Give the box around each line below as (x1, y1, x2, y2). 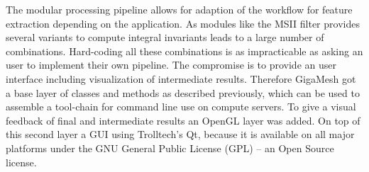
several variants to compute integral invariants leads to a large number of (6, 30, 324, 45)
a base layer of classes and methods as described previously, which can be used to (6, 85, 360, 100)
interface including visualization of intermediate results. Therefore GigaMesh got (6, 71, 356, 86)
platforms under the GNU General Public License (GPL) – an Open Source (6, 140, 334, 155)
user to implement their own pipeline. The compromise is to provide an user (6, 57, 336, 72)
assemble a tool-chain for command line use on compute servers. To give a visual (6, 99, 356, 114)
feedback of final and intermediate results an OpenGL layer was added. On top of (6, 113, 360, 127)
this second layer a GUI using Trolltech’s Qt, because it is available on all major (6, 127, 355, 142)
